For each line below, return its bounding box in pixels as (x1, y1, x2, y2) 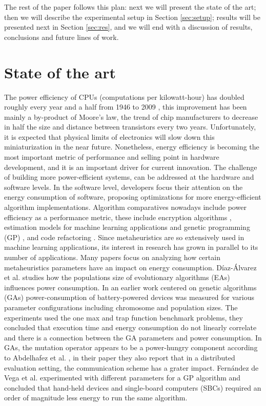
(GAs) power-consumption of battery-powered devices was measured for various (4, 292, 255, 303)
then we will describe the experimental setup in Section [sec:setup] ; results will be (4, 11, 260, 22)
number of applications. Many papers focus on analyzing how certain (4, 252, 220, 262)
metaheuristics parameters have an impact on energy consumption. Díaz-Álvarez (4, 262, 257, 272)
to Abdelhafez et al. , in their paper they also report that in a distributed (4, 352, 235, 362)
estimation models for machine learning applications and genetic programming (4, 222, 250, 232)
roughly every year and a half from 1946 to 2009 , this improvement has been (4, 101, 247, 112)
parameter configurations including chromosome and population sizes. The (4, 302, 238, 312)
